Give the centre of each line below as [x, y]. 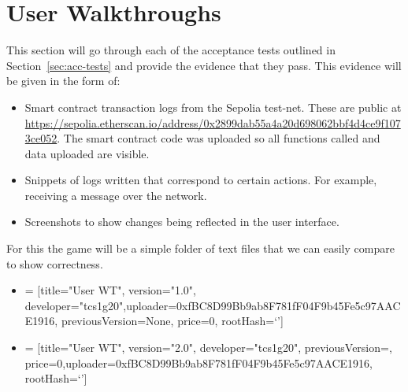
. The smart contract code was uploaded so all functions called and [219, 138]
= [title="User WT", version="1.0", [110, 290]
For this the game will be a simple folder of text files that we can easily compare [200, 248]
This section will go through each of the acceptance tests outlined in [171, 50]
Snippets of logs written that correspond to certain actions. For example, [201, 180]
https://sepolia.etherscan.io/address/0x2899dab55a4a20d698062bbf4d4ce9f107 [213, 122]
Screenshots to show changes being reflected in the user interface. [182, 222]
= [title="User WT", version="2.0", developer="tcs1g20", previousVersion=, [208, 348]
